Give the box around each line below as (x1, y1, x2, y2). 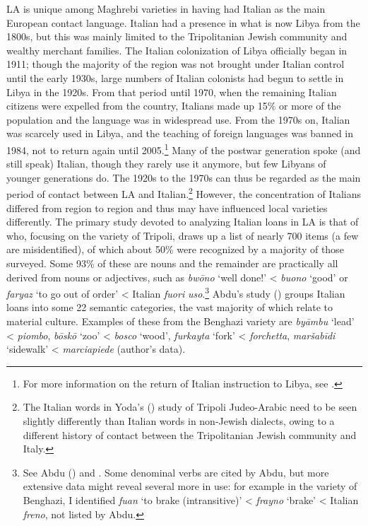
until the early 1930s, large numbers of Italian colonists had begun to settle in (6, 70, 344, 85)
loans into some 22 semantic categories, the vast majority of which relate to (6, 300, 333, 315)
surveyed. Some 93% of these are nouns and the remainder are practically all (6, 256, 338, 270)
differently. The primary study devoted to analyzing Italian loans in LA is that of (6, 214, 359, 229)
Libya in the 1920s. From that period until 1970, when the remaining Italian (6, 84, 337, 99)
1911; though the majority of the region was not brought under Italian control (6, 57, 345, 71)
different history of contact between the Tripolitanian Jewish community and (23, 427, 357, 442)
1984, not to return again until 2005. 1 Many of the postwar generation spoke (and (6, 140, 361, 157)
